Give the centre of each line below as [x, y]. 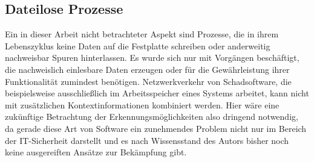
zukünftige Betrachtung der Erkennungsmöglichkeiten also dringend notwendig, [152, 117]
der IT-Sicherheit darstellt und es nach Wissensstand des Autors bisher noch [147, 140]
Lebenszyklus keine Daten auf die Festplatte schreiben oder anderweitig [138, 45]
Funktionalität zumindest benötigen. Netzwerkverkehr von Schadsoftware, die [148, 81]
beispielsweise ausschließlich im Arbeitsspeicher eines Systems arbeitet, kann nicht [157, 93]
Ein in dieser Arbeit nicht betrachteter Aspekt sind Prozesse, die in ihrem [142, 34]
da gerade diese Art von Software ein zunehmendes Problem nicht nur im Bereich [156, 128]
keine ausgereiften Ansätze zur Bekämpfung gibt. [96, 152]
